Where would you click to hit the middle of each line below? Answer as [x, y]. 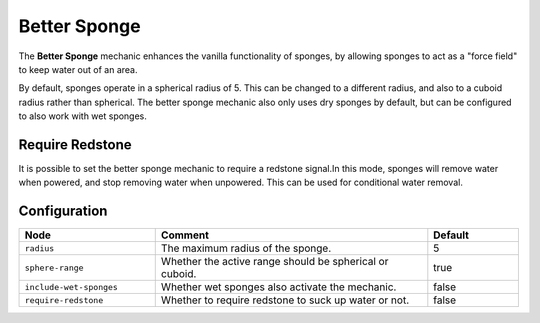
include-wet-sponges [71, 286]
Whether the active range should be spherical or [274, 262]
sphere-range [54, 267]
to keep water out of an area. [78, 69]
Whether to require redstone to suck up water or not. [285, 300]
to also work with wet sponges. [82, 116]
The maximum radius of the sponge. [246, 248]
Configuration [63, 211]
